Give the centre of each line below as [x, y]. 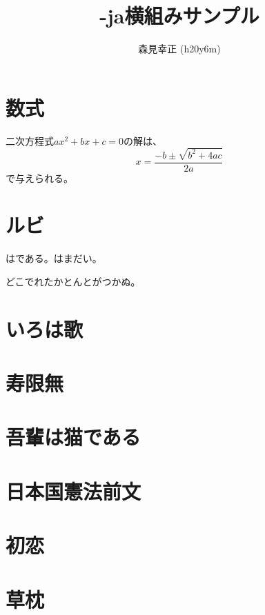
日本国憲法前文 [73, 491]
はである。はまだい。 [54, 258]
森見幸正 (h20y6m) [179, 49]
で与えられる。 [39, 178]
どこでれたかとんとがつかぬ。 [73, 281]
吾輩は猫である [73, 437]
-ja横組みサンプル [179, 16]
